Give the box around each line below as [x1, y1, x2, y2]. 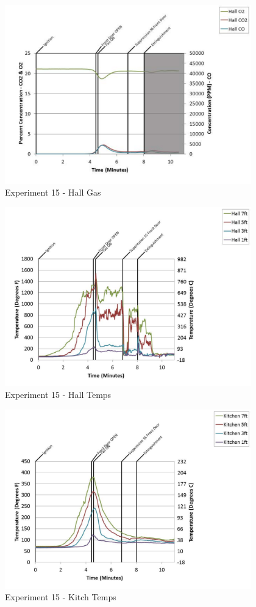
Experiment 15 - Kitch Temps [5, 590, 116, 603]
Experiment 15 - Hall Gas [5, 186, 101, 199]
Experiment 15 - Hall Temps [5, 388, 112, 401]
